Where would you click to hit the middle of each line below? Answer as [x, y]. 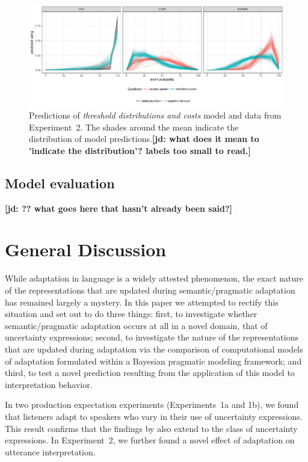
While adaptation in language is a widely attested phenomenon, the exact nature [154, 278]
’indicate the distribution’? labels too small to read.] [140, 150]
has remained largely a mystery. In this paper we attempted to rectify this [142, 302]
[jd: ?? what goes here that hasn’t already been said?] [119, 208]
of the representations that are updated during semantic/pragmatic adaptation [150, 290]
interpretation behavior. [49, 384]
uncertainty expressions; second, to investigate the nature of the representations [152, 337]
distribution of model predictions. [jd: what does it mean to [144, 139]
